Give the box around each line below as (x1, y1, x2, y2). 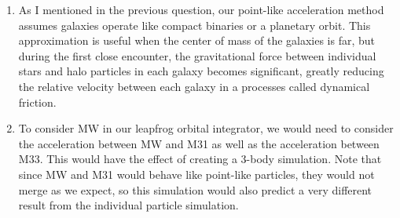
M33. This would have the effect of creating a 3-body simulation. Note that (18, 151, 382, 167)
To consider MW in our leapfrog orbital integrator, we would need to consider (18, 120, 394, 136)
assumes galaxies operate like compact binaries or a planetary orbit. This (18, 16, 371, 33)
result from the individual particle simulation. (18, 197, 239, 213)
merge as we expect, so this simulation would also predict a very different (18, 181, 372, 198)
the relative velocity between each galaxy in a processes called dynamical (18, 78, 370, 94)
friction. (18, 93, 57, 110)
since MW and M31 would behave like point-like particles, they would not (18, 165, 375, 182)
